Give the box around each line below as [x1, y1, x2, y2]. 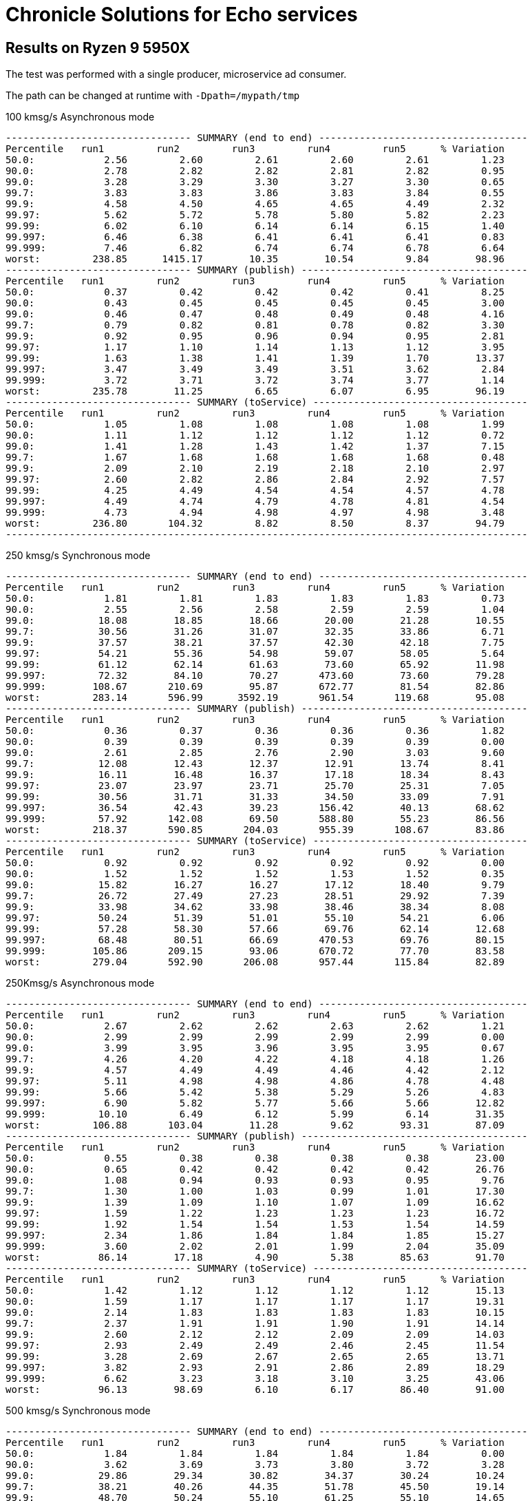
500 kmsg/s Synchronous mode [6, 1405, 151, 1417]
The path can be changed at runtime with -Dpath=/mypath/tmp [6, 90, 300, 102]
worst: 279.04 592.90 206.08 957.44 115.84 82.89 [6, 956, 504, 968]
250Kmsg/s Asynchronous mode [6, 977, 155, 989]
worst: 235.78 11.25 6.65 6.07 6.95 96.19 [6, 386, 504, 397]
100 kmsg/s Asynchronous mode [6, 111, 155, 123]
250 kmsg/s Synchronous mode [6, 549, 151, 562]
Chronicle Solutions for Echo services [6, 3, 358, 26]
